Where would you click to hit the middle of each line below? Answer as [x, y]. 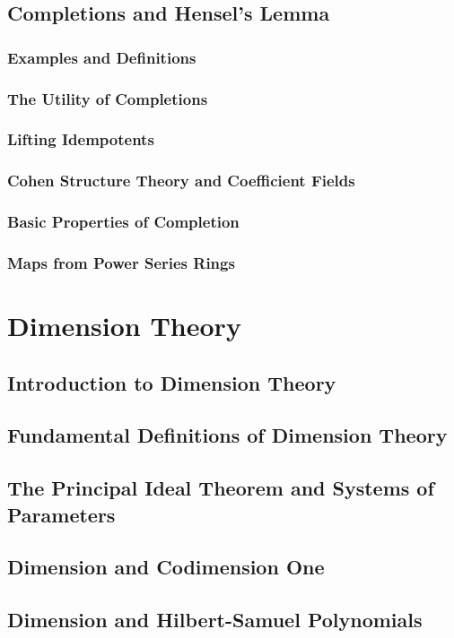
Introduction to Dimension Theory [172, 382]
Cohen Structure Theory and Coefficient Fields [181, 181]
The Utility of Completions [108, 98]
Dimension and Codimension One [166, 567]
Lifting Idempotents [81, 139]
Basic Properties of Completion [123, 222]
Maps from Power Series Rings [121, 262]
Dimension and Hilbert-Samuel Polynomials [215, 620]
